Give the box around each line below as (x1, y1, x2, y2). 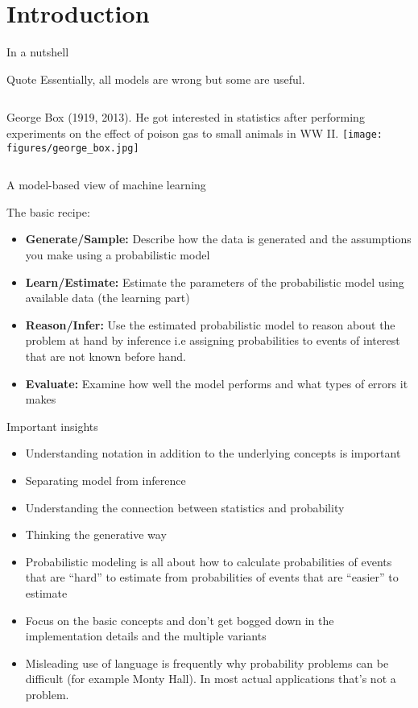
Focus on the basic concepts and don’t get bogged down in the (25, 611, 334, 628)
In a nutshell (6, 43, 69, 60)
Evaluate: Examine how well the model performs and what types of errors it (25, 375, 408, 391)
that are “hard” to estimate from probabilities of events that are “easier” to (25, 569, 399, 586)
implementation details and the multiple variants (25, 627, 267, 644)
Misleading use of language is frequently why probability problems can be (25, 654, 389, 671)
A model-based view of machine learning (6, 176, 206, 193)
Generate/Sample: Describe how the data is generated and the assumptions (25, 230, 412, 247)
